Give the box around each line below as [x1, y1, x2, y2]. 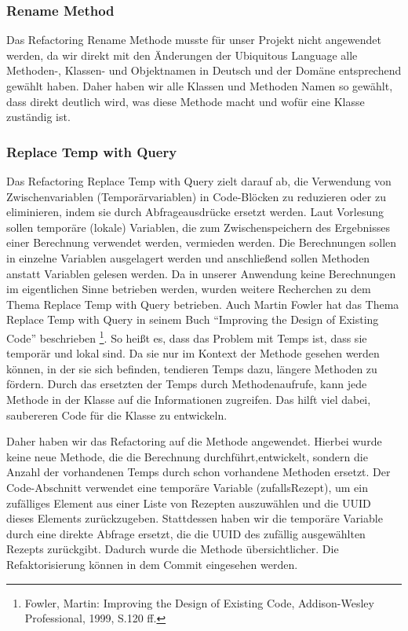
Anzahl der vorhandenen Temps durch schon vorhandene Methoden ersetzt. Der [6, 464, 391, 480]
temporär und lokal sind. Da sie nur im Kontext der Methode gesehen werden [6, 345, 380, 361]
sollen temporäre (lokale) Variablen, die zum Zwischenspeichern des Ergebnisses [6, 218, 390, 235]
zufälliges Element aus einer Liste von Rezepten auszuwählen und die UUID [6, 494, 371, 511]
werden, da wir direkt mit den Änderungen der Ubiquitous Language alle [6, 46, 358, 63]
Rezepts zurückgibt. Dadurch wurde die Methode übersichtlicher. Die [6, 541, 339, 557]
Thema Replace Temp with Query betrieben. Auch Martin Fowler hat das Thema [6, 295, 399, 312]
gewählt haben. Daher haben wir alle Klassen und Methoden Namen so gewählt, [6, 78, 393, 94]
